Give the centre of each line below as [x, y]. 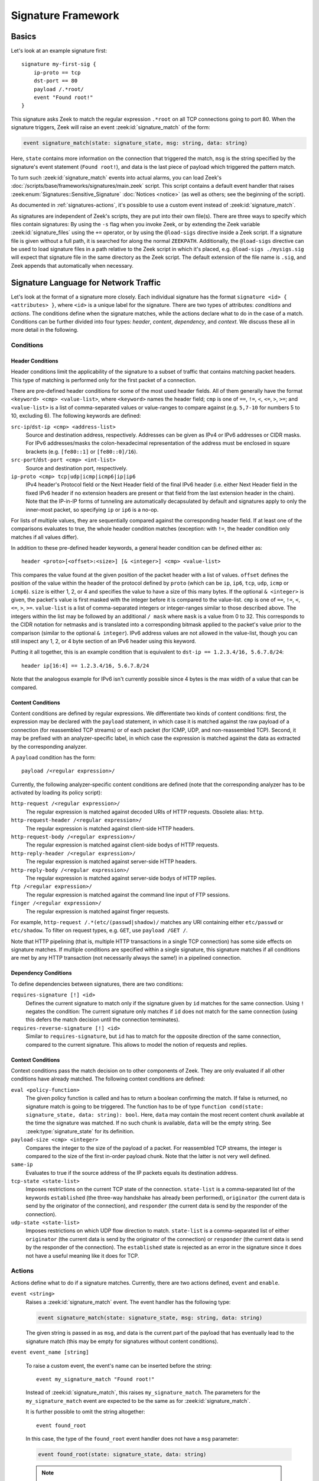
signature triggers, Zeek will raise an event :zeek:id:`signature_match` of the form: [110, 127]
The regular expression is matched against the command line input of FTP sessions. [128, 895]
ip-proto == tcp [57, 72]
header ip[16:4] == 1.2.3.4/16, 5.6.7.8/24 [85, 666]
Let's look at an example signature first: [59, 51]
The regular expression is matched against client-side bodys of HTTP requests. [122, 845]
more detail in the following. [45, 330]
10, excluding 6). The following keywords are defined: [76, 416]
